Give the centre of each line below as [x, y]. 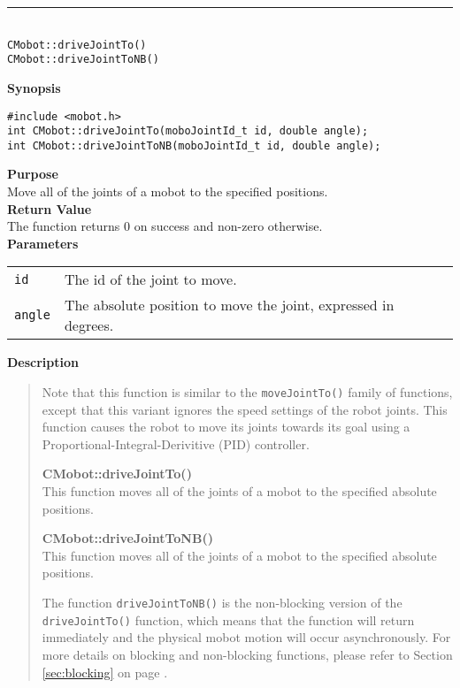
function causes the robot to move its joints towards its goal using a [226, 427]
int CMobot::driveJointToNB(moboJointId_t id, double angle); [194, 145]
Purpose [33, 174]
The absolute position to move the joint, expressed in [229, 305]
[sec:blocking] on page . [105, 672]
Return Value [50, 208]
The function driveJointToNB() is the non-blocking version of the [222, 603]
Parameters [43, 243]
